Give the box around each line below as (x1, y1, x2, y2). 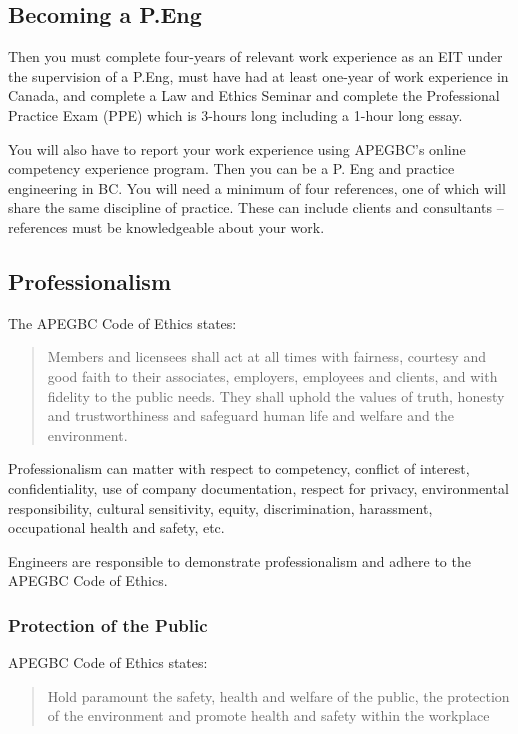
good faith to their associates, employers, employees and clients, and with (47, 365, 498, 386)
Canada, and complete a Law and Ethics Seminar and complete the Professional (8, 85, 500, 106)
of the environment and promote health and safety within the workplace (47, 705, 490, 726)
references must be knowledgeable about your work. (8, 216, 325, 237)
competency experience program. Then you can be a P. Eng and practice (8, 158, 455, 179)
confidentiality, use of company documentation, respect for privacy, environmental (8, 477, 509, 498)
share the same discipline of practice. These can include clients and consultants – (8, 197, 504, 218)
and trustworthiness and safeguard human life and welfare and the (47, 405, 454, 426)
